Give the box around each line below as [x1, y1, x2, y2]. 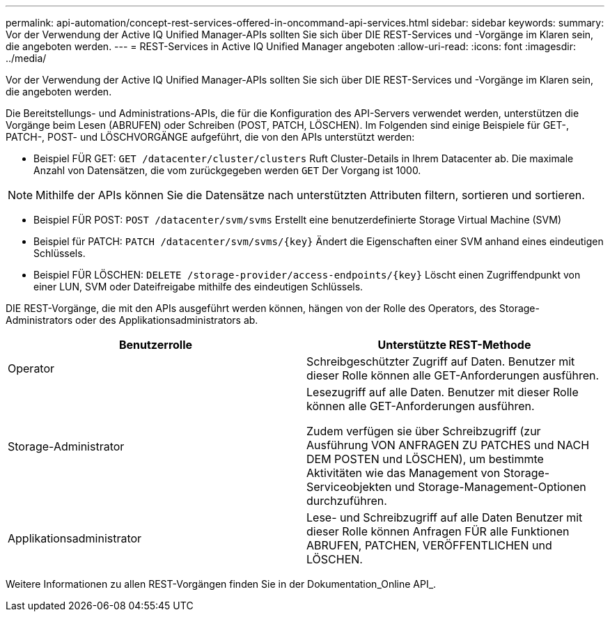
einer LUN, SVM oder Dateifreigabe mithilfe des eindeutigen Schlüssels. [33, 281, 363, 292]
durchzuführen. [306, 494, 387, 508]
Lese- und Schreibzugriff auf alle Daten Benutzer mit [306, 510, 583, 524]
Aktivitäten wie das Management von [306, 466, 501, 480]
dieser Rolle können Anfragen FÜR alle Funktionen [306, 524, 570, 538]
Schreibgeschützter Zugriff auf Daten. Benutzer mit [306, 354, 575, 368]
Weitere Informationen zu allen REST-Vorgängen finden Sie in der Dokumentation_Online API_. [6, 578, 437, 590]
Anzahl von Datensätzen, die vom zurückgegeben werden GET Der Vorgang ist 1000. [33, 164, 421, 176]
